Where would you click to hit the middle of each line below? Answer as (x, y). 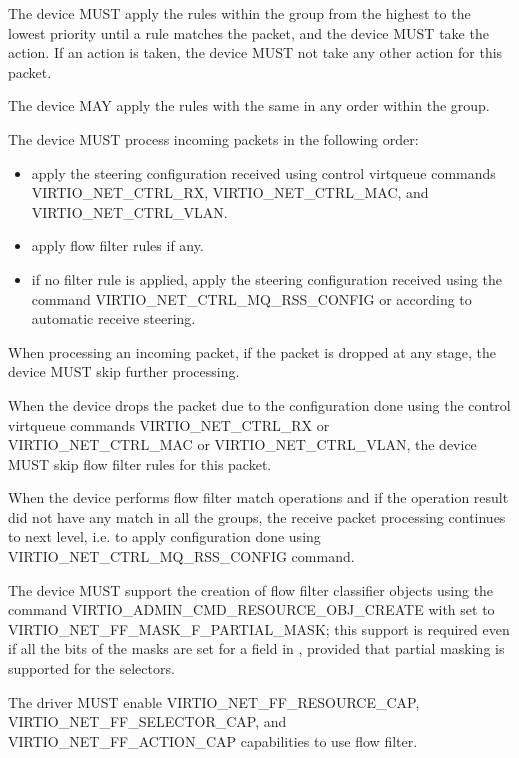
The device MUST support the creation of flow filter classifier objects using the (251, 589)
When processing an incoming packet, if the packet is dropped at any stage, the (252, 351)
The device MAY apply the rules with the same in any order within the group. (249, 105)
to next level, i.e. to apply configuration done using (164, 536)
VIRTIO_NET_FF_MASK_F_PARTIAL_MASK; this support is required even (259, 628)
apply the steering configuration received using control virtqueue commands (263, 172)
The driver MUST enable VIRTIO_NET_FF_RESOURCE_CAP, (214, 701)
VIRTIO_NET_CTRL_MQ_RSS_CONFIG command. (181, 556)
